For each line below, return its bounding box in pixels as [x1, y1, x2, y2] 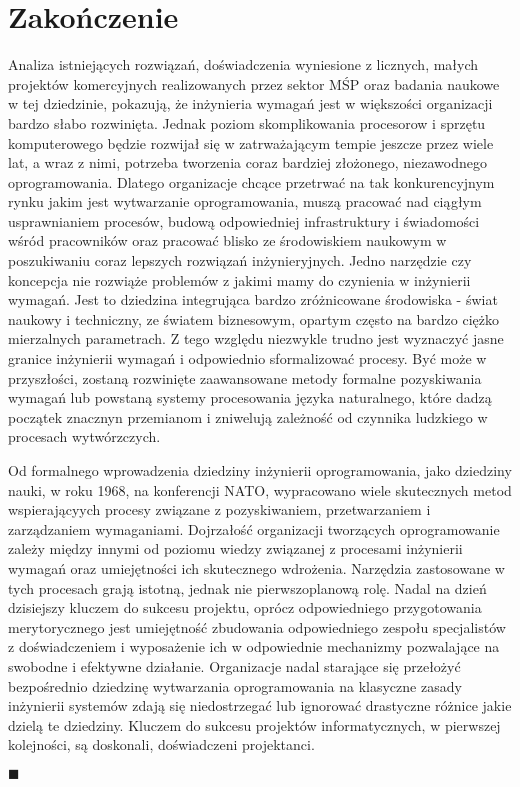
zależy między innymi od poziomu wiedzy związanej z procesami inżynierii [8, 538, 463, 559]
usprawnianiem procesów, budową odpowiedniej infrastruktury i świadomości [8, 210, 480, 231]
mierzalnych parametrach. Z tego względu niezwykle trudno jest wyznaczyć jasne [8, 328, 504, 349]
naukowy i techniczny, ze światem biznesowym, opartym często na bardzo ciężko [8, 308, 500, 329]
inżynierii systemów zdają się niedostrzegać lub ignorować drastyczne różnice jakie [8, 695, 512, 716]
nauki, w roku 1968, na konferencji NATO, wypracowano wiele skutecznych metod [8, 479, 512, 500]
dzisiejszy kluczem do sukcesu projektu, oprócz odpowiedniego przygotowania [8, 597, 482, 618]
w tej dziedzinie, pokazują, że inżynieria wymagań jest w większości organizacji [8, 93, 493, 114]
